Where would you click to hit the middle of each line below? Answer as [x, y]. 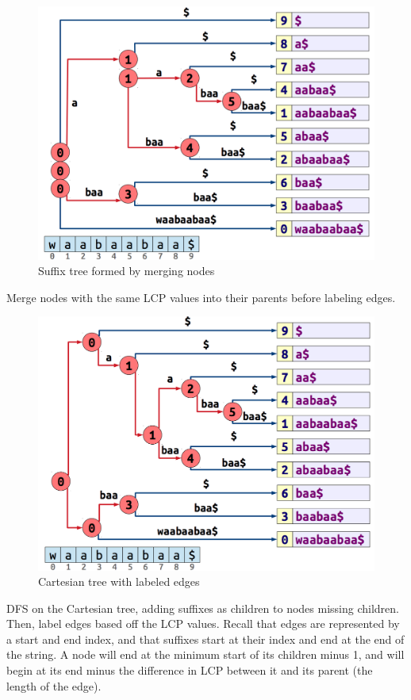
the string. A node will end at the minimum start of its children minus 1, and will [205, 654]
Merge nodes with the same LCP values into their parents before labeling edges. [201, 297]
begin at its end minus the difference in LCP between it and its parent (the [190, 670]
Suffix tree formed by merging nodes [127, 271]
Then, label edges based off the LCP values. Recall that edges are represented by [203, 623]
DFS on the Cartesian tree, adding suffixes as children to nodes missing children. [203, 608]
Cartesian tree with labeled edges [119, 581]
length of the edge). [54, 685]
